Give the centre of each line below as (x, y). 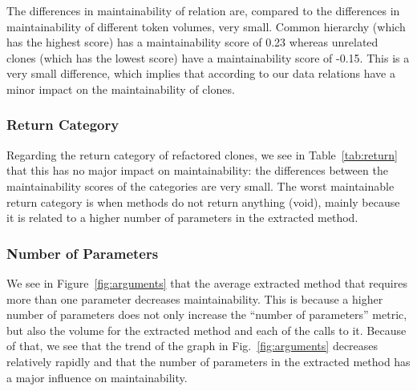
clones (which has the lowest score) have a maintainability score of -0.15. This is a (208, 57)
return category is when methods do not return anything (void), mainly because (203, 202)
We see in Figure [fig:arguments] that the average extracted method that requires (207, 282)
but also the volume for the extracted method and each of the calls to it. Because (206, 330)
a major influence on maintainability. (97, 377)
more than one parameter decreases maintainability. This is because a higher (195, 298)
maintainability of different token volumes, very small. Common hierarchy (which (206, 26)
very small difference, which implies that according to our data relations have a (201, 73)
